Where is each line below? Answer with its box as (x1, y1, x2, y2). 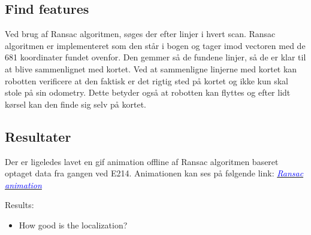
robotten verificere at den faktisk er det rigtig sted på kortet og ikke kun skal (5, 74, 288, 87)
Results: (5, 199, 34, 211)
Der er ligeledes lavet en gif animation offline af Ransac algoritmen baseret (5, 155, 279, 167)
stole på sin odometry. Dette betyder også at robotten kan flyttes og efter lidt (5, 86, 291, 99)
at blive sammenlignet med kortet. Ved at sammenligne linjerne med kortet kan (5, 62, 297, 75)
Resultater (5, 127, 71, 145)
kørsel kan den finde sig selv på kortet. (5, 97, 146, 110)
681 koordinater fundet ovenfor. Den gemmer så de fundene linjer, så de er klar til (5, 51, 306, 63)
